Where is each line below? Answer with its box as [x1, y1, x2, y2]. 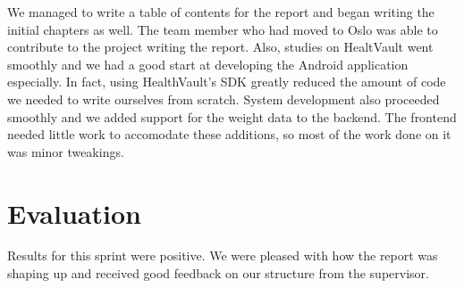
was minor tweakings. [7, 142, 124, 160]
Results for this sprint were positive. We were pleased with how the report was [7, 246, 438, 265]
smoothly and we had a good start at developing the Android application [7, 54, 409, 73]
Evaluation [7, 194, 141, 231]
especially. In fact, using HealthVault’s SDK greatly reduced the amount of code [7, 72, 446, 91]
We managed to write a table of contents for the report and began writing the [7, 3, 434, 21]
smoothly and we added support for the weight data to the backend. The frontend [7, 107, 457, 126]
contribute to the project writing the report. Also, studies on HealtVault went [7, 37, 434, 56]
